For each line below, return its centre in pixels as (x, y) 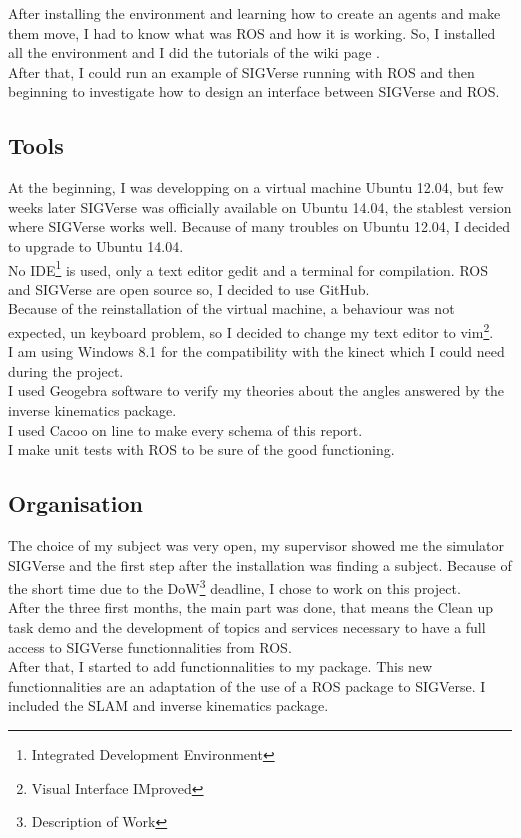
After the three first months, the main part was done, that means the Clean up (251, 607)
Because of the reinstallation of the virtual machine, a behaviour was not (231, 308)
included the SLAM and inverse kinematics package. (168, 705)
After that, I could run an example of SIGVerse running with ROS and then (241, 71)
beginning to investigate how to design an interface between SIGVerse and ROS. (254, 91)
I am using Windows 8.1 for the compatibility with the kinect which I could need (256, 351)
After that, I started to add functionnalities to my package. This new (220, 666)
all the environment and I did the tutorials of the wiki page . (194, 52)
